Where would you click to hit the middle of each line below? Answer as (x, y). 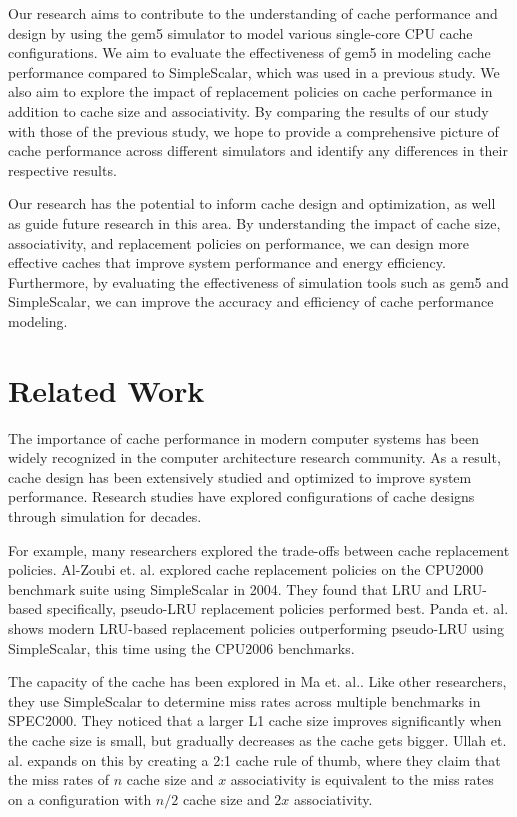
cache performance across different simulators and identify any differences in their (258, 150)
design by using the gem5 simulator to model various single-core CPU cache (240, 32)
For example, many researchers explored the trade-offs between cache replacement (259, 549)
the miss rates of (58, 779)
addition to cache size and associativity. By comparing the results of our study (248, 110)
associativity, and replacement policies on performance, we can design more (238, 242)
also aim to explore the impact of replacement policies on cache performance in (250, 91)
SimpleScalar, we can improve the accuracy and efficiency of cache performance (251, 301)
